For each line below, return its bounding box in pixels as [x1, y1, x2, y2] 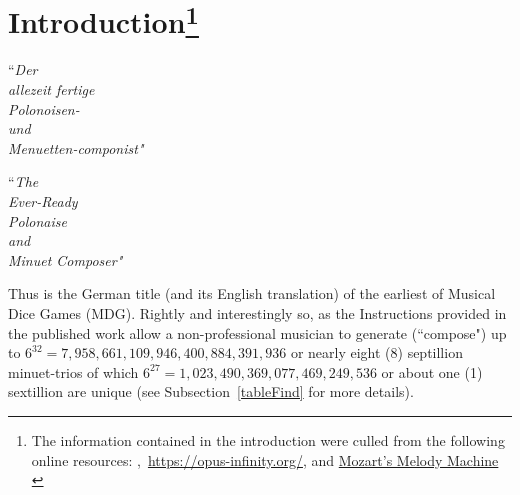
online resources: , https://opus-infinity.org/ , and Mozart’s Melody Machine [31, 449, 499, 470]
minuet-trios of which [8, 361, 139, 382]
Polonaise [8, 210, 67, 231]
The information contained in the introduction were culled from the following [31, 429, 505, 450]
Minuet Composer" [8, 249, 123, 270]
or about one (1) [381, 361, 483, 382]
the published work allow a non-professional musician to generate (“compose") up [8, 322, 507, 343]
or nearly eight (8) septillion [290, 342, 463, 363]
